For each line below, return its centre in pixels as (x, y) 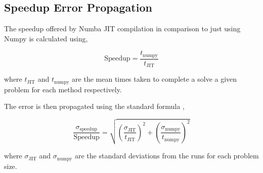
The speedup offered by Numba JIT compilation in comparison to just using (122, 28)
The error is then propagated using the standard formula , (94, 106)
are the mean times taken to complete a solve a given (155, 79)
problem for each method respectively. (63, 89)
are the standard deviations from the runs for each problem (167, 156)
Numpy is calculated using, (46, 38)
